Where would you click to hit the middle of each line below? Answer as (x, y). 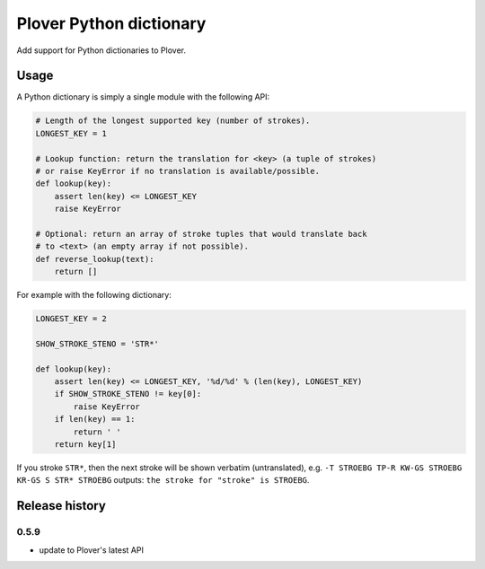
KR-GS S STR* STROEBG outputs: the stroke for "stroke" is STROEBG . (163, 480)
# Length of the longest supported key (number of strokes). (173, 121)
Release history (62, 506)
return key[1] (85, 444)
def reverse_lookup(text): (95, 259)
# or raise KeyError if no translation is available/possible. (178, 171)
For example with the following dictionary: (94, 295)
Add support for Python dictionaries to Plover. (101, 50)
